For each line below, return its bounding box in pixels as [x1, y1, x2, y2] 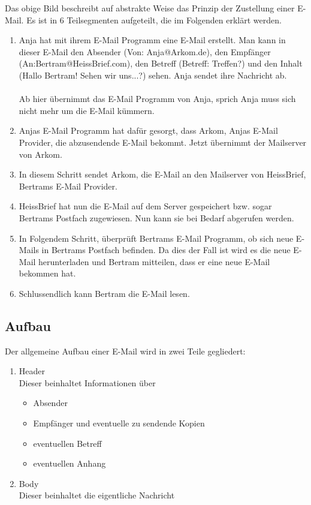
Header [19, 365, 46, 377]
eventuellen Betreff [33, 437, 102, 449]
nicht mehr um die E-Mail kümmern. [19, 104, 155, 116]
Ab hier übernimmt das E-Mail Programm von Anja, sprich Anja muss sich [19, 92, 296, 105]
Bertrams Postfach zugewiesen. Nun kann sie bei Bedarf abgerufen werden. [19, 211, 294, 224]
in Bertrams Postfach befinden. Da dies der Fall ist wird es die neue [41, 244, 291, 256]
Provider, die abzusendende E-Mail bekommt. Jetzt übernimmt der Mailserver [19, 136, 307, 148]
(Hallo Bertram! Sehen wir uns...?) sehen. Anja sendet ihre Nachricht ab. [19, 68, 287, 81]
